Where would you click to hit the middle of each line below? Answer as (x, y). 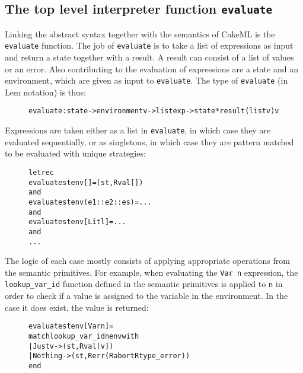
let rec (41, 172)
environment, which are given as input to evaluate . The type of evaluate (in (146, 80)
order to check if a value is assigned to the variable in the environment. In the (146, 296)
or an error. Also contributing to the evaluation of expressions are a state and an (151, 68)
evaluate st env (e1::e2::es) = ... (90, 202)
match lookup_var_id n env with (84, 336)
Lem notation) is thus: (45, 92)
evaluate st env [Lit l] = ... (77, 222)
